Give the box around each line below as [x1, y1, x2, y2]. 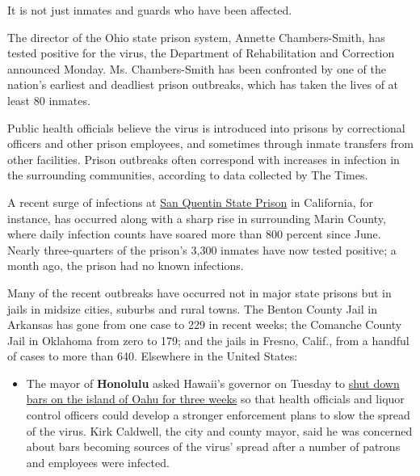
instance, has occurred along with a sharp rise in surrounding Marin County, [7, 209, 386, 226]
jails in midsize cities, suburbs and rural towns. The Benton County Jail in [7, 300, 377, 317]
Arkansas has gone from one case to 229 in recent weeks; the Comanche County [7, 316, 402, 333]
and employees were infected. [26, 453, 170, 470]
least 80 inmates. [7, 91, 90, 108]
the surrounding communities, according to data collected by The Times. [7, 166, 368, 183]
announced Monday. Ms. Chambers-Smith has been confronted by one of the [7, 60, 386, 77]
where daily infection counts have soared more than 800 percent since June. [7, 225, 381, 242]
